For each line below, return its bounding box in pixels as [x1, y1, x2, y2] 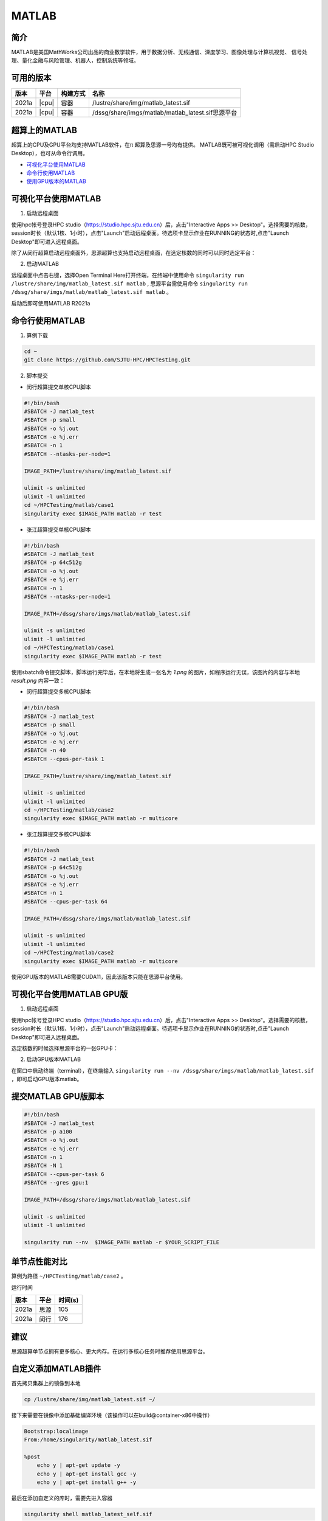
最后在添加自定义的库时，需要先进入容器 [11, 1494, 112, 1502]
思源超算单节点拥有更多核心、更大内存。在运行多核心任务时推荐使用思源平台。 [11, 1348, 208, 1355]
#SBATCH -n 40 [24, 747, 66, 754]
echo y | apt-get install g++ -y [36, 1478, 137, 1486]
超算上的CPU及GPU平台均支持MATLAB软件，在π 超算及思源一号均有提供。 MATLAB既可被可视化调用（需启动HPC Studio [11, 141, 315, 148]
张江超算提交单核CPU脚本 [26, 526, 91, 533]
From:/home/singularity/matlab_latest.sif [24, 1436, 152, 1443]
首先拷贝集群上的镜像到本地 [11, 1379, 81, 1387]
